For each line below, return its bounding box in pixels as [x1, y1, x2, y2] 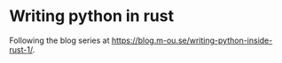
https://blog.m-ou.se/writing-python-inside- [111, 35, 273, 45]
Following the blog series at [9, 35, 110, 45]
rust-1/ [9, 44, 33, 54]
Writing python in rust [9, 6, 175, 26]
